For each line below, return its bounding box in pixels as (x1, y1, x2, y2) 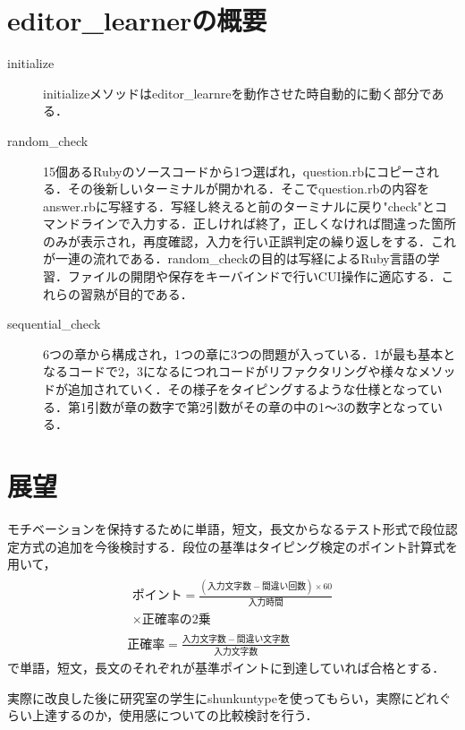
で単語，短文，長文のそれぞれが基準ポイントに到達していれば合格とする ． (7, 658, 445, 677)
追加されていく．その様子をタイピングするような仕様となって (67, 380, 430, 399)
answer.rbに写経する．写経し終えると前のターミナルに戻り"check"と (43, 196, 435, 215)
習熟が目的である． (80, 284, 193, 303)
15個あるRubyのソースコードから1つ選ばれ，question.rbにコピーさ (43, 161, 427, 180)
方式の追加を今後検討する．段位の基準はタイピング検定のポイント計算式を (19, 537, 458, 555)
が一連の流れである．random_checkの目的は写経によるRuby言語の (43, 249, 427, 268)
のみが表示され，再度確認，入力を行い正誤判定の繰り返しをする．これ (43, 231, 456, 250)
